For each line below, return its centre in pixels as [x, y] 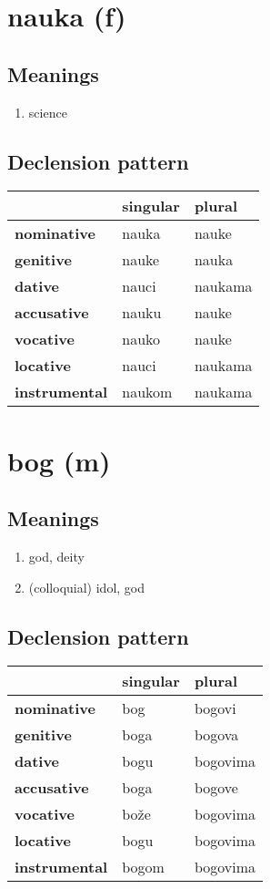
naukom [147, 392]
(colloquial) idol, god [87, 587]
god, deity [56, 556]
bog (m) [59, 460]
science [48, 112]
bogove [216, 788]
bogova [216, 735]
